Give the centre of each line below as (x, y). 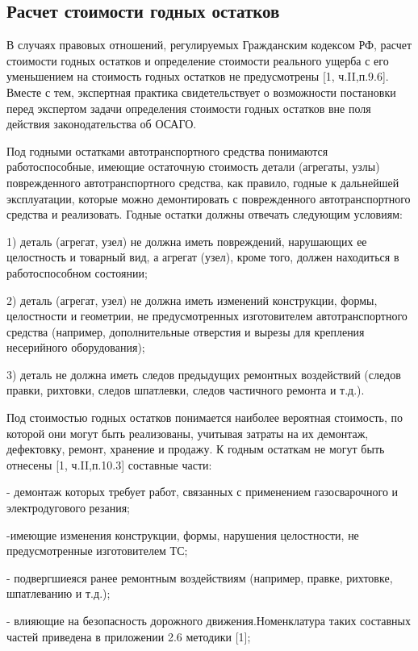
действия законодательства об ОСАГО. (102, 124)
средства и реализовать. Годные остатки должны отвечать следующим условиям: (205, 214)
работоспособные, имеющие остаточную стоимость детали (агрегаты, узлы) (193, 167)
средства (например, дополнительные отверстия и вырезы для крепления (186, 331)
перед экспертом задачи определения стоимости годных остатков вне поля (189, 108)
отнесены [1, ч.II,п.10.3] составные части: (109, 464)
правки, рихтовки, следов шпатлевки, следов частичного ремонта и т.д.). (186, 390)
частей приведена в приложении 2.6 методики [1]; (129, 636)
